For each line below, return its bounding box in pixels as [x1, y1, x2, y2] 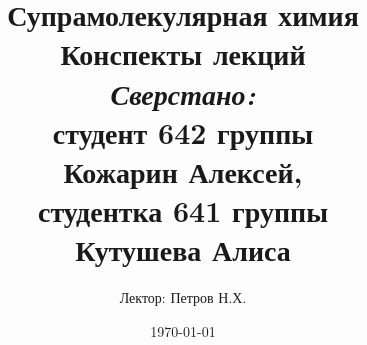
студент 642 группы [52, 111, 314, 152]
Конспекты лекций [60, 33, 306, 74]
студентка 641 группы [37, 190, 329, 231]
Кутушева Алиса [75, 229, 291, 270]
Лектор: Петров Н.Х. [119, 287, 247, 308]
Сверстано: [110, 72, 256, 114]
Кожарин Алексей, [63, 150, 303, 191]
